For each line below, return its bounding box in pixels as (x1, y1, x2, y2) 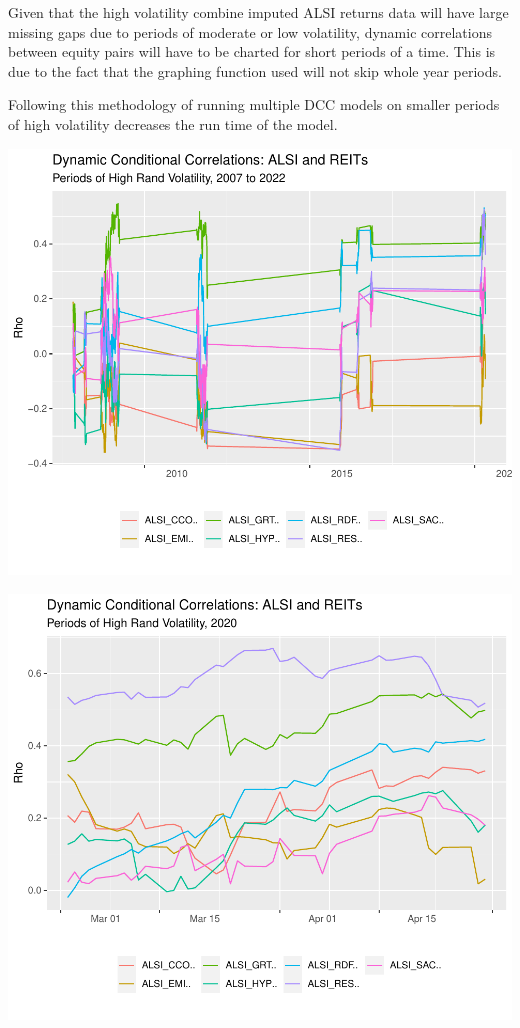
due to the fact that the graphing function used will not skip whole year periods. (8, 60, 502, 81)
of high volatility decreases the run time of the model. (8, 113, 338, 134)
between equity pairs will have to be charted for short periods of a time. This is (8, 41, 496, 62)
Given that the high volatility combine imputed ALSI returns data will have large (8, 2, 509, 22)
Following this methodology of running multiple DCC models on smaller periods (8, 94, 500, 115)
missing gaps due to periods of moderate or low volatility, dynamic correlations (8, 21, 492, 42)
